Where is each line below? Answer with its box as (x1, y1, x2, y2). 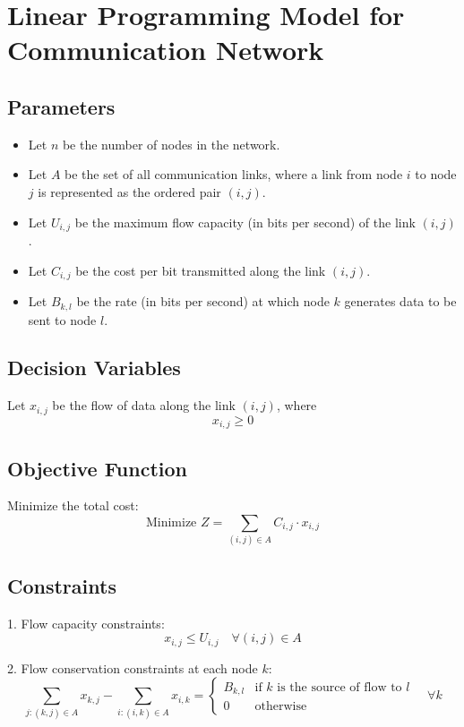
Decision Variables (7, 354, 181, 381)
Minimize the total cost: (7, 496, 139, 515)
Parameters (7, 92, 116, 120)
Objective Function (7, 454, 188, 482)
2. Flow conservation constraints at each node (7, 658, 258, 677)
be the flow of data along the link (52, 396, 236, 415)
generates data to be (344, 292, 457, 311)
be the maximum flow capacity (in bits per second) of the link (74, 212, 416, 231)
